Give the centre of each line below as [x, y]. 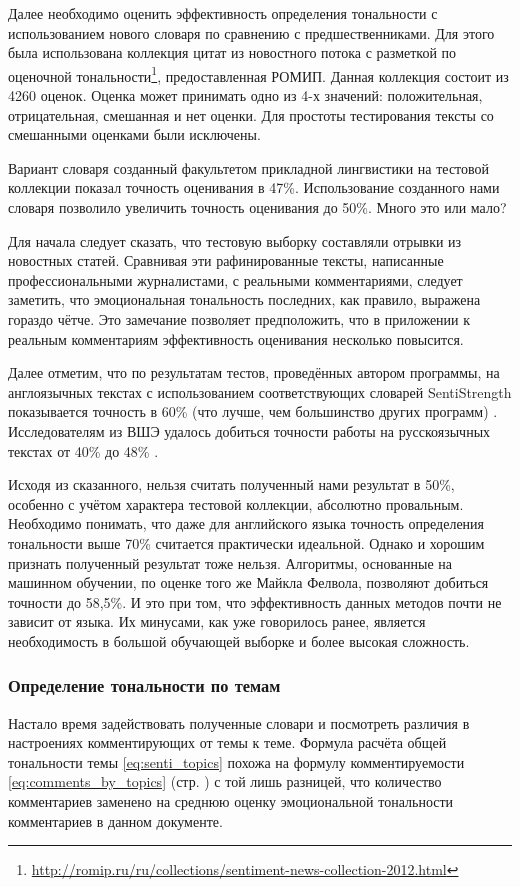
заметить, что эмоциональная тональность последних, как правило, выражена [244, 299]
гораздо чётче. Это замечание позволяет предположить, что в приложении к [239, 318]
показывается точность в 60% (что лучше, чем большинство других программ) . [253, 411]
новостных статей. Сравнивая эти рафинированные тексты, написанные [226, 260]
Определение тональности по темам [144, 685]
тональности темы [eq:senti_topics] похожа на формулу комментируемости [236, 761]
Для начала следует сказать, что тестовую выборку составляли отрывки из [235, 240]
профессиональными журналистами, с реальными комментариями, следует [235, 279]
